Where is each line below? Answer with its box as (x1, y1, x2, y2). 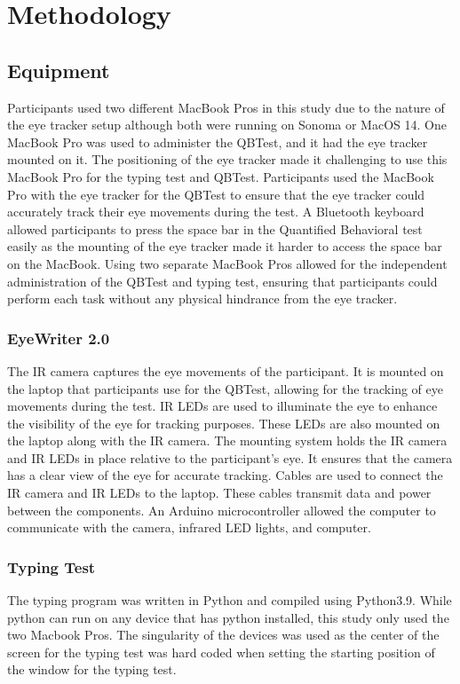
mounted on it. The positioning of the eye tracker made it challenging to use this (7, 150, 448, 169)
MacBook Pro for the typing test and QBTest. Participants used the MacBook (7, 167, 434, 185)
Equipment (7, 56, 110, 83)
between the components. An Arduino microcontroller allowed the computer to (7, 500, 436, 519)
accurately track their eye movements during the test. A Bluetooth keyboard (7, 202, 424, 221)
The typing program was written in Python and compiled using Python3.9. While (7, 591, 452, 609)
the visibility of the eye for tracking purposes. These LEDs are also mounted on (7, 413, 440, 432)
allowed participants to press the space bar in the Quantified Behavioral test (7, 219, 423, 238)
